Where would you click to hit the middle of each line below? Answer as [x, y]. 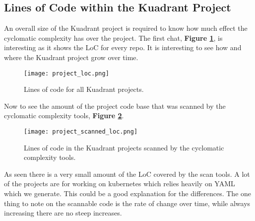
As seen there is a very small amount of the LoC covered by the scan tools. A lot [127, 174]
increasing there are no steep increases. [63, 213]
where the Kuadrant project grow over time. [71, 57]
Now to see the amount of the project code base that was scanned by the [115, 106]
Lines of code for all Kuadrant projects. [84, 89]
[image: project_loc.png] [66, 73]
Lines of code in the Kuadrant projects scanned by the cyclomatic [124, 147]
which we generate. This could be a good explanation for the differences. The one [128, 193]
